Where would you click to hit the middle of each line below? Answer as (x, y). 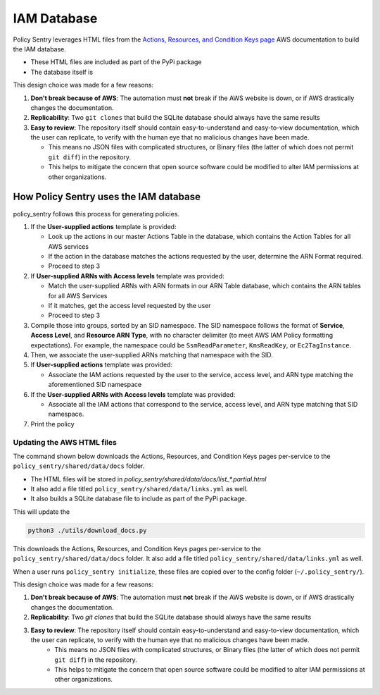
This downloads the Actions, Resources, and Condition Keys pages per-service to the (137, 548)
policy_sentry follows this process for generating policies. (96, 214)
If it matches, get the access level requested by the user (129, 306)
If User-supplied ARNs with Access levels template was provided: (127, 276)
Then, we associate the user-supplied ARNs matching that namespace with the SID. (152, 355)
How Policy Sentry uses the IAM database (107, 197)
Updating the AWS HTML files (65, 442)
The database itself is (62, 72)
